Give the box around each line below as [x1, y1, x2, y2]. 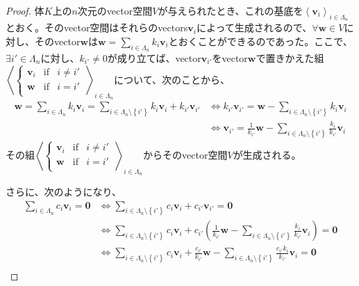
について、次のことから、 [114, 72, 230, 86]
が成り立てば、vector [107, 51, 201, 65]
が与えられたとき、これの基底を [158, 3, 303, 17]
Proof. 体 [6, 3, 44, 17]
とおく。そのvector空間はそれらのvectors [6, 20, 188, 35]
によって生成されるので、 [196, 20, 312, 35]
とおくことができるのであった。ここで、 [168, 33, 353, 48]
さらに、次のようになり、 [6, 184, 122, 198]
